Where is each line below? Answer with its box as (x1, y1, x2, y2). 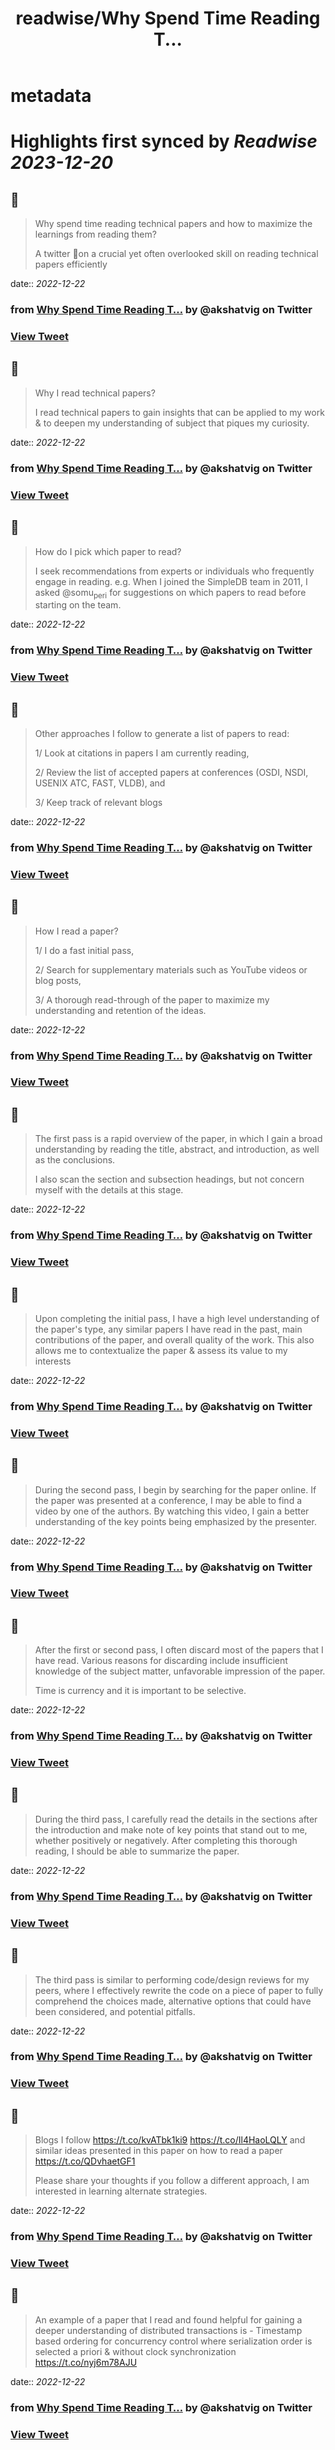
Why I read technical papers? (34, 387, 156, 399)
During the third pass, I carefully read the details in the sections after (34, 1813, 318, 1825)
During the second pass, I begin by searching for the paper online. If (34, 1483, 317, 1496)
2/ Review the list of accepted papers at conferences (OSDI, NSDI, (34, 766, 309, 778)
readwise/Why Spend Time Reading (15, 7, 321, 30)
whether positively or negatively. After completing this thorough (34, 1834, 298, 1846)
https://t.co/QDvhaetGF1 (34, 2155, 136, 2167)
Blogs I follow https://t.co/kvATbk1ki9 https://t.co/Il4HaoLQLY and (34, 2134, 306, 2146)
